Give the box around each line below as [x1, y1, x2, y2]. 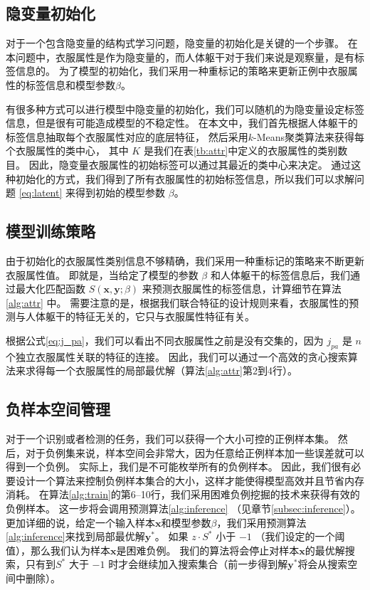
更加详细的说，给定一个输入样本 [6, 515, 155, 530]
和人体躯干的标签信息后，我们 [210, 267, 350, 282]
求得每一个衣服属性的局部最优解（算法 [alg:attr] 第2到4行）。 [25, 363, 297, 378]
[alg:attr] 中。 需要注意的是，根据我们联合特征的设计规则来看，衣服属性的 [6, 295, 349, 310]
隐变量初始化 [6, 2, 95, 24]
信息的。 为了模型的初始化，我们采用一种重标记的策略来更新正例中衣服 [15, 63, 348, 78]
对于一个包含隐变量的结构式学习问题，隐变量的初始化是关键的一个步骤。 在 [6, 36, 358, 51]
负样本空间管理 [6, 398, 110, 420]
